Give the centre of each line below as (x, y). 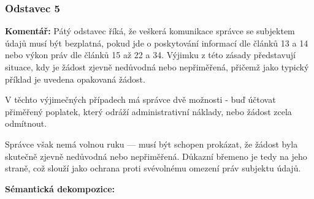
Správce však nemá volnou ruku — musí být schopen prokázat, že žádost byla (151, 144)
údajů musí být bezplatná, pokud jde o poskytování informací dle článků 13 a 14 (157, 43)
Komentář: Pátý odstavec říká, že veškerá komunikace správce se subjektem (150, 31)
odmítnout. (26, 123)
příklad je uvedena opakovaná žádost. (75, 79)
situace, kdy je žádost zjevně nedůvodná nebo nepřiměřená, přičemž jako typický (157, 67)
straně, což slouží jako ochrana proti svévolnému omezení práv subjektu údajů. (153, 168)
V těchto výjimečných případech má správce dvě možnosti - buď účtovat (140, 99)
